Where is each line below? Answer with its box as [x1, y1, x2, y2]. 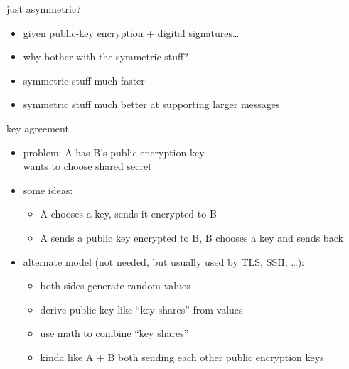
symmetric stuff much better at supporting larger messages [23, 97, 280, 112]
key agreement [6, 120, 69, 135]
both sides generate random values [40, 278, 190, 293]
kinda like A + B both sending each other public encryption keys [40, 349, 324, 364]
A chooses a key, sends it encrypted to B [40, 206, 217, 221]
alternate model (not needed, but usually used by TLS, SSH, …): [23, 254, 304, 269]
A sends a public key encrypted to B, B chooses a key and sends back [40, 230, 343, 245]
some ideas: [23, 182, 73, 197]
